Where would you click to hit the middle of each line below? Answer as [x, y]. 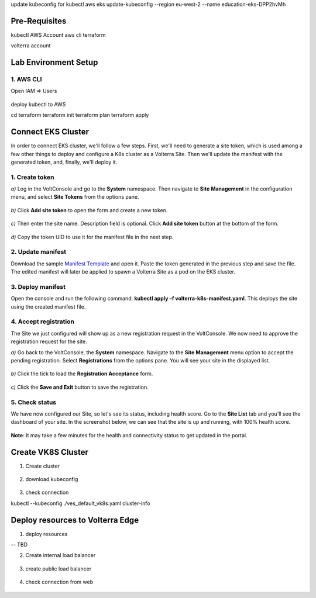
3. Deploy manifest [38, 286]
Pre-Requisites [39, 21]
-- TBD [19, 545]
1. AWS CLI [26, 79]
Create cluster [42, 466]
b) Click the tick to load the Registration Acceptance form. [82, 374]
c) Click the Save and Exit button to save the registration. [80, 387]
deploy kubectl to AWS [38, 104]
